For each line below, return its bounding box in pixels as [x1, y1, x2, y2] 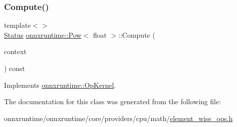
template [4, 20, 31, 30]
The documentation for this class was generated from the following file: [4, 96, 221, 107]
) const [4, 63, 25, 73]
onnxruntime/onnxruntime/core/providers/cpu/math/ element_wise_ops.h [4, 113, 233, 123]
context [4, 46, 27, 57]
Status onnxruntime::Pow [4, 29, 82, 40]
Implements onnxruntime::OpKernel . [4, 79, 116, 90]
